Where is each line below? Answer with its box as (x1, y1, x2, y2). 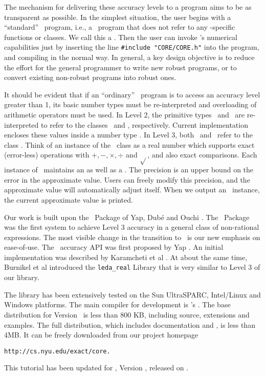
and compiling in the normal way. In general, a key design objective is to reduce (4, 52, 255, 63)
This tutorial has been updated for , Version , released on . (4, 362, 189, 373)
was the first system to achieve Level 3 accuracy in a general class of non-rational (4, 222, 259, 232)
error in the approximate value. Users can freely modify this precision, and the (4, 174, 250, 185)
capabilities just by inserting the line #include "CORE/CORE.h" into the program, (4, 42, 259, 52)
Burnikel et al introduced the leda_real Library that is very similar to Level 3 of (4, 262, 260, 272)
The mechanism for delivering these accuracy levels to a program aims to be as (4, 2, 252, 12)
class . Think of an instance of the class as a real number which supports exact (4, 139, 255, 150)
